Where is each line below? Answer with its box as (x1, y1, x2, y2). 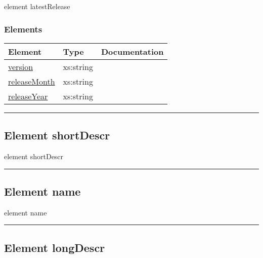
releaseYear (8, 90, 48, 102)
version (8, 60, 33, 72)
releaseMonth (8, 75, 55, 87)
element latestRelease (4, 1, 70, 11)
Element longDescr (4, 239, 105, 255)
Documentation (101, 45, 164, 57)
